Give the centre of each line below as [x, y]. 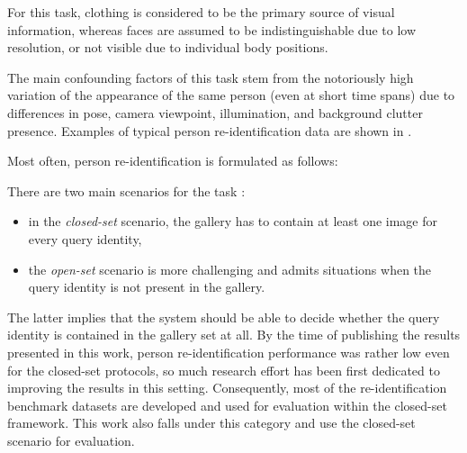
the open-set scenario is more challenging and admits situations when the [230, 269]
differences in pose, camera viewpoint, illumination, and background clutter [215, 112]
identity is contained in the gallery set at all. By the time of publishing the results [234, 335]
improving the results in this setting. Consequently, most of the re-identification [227, 388]
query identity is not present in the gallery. [147, 287]
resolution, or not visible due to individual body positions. [168, 47]
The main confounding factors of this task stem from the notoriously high [211, 77]
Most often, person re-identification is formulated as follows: [173, 161]
